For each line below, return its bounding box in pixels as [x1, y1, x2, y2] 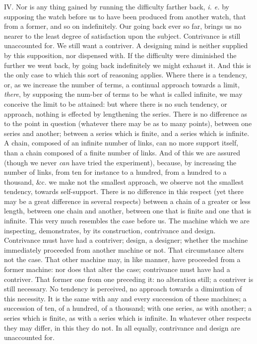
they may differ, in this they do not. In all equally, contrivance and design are [4, 322, 240, 333]
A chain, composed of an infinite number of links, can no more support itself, [4, 138, 239, 148]
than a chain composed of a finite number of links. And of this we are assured [4, 147, 241, 157]
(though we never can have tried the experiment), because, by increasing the [4, 157, 237, 167]
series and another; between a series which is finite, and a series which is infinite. [4, 128, 250, 138]
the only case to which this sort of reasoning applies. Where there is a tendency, [4, 69, 247, 80]
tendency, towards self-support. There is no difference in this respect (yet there [4, 186, 244, 197]
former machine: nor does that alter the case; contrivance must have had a [4, 264, 230, 275]
